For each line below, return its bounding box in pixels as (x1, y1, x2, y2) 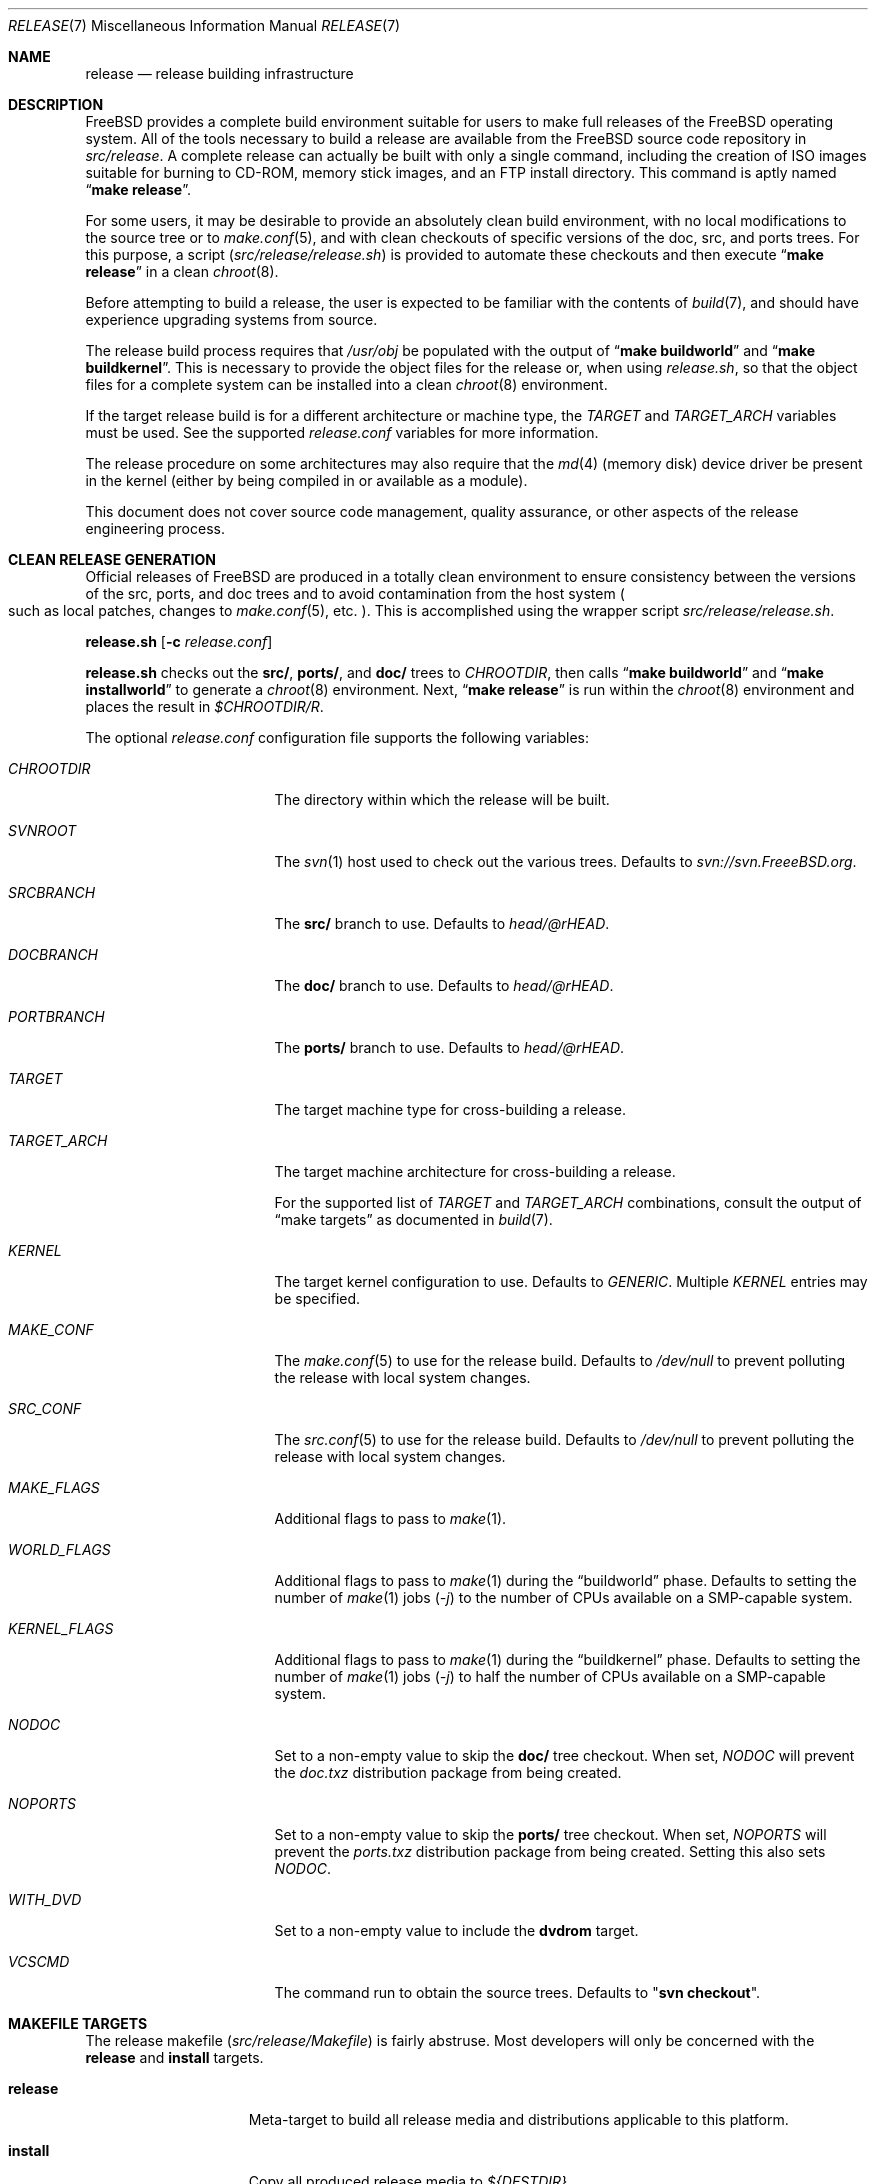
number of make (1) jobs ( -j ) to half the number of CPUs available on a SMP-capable (274, 1668, 826, 1685)
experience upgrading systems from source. (85, 311, 378, 328)
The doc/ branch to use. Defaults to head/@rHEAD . (274, 977, 614, 994)
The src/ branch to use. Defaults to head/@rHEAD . (274, 915, 610, 932)
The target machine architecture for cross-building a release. (274, 1163, 676, 1180)
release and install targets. (85, 2049, 264, 2066)
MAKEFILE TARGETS (8, 2015, 148, 2032)
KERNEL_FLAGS (8, 1620, 114, 1637)
